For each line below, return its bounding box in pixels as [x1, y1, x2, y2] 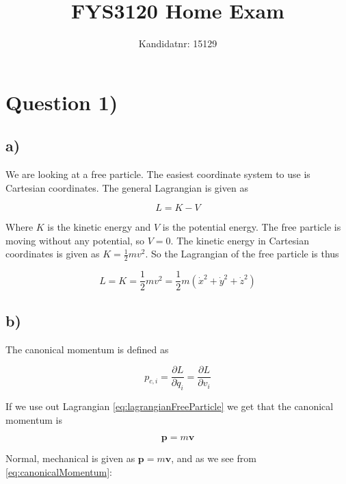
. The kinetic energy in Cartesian [170, 233, 309, 247]
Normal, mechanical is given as [5, 451, 135, 466]
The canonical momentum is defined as [5, 342, 169, 356]
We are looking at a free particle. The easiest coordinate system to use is [5, 167, 310, 181]
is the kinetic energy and [47, 220, 151, 234]
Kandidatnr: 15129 [138, 36, 217, 51]
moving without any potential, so [5, 233, 145, 247]
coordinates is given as [5, 246, 100, 261]
